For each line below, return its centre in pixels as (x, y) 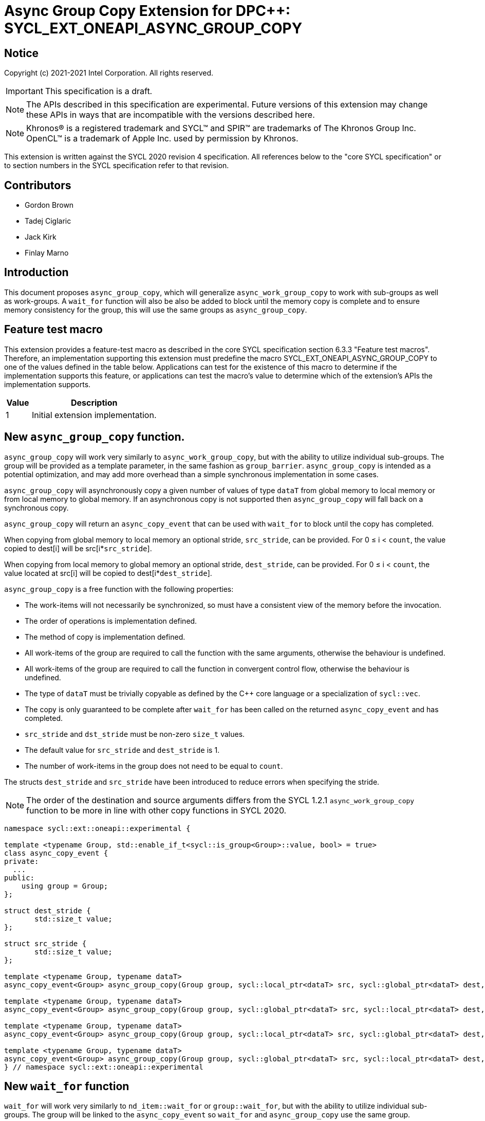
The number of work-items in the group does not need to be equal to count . (154, 766)
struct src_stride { (45, 943)
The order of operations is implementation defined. (111, 621)
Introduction (36, 273)
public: (20, 878)
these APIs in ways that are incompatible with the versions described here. (171, 115)
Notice (22, 53)
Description (94, 402)
